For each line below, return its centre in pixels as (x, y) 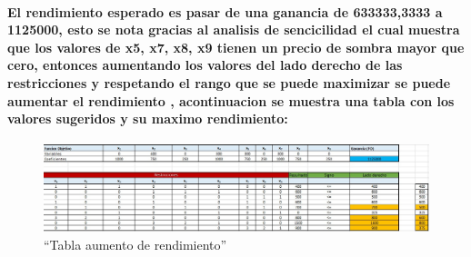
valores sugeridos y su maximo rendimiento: (148, 119)
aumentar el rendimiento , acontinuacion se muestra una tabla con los (231, 100)
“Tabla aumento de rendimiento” (135, 244)
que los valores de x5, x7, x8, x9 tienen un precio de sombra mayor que (236, 47)
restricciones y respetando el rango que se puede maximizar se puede (229, 82)
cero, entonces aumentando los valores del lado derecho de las (205, 65)
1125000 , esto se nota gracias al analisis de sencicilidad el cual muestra (234, 30)
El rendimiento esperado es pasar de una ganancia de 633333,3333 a (225, 11)
